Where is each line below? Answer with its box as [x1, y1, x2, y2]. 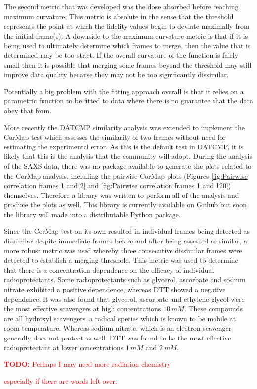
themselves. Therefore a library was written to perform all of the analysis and [4, 190, 239, 200]
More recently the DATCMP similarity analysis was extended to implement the [4, 122, 245, 132]
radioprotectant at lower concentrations [4, 342, 124, 352]
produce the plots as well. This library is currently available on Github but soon [4, 199, 247, 210]
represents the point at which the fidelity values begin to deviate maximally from [4, 21, 250, 31]
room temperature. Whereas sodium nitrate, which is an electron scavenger [4, 323, 232, 333]
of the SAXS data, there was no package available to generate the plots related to [4, 160, 252, 171]
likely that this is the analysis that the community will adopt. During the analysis [4, 151, 252, 161]
